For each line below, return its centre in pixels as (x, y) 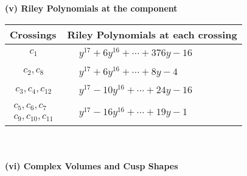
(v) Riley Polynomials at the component (91, 8)
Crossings (33, 34)
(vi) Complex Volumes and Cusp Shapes (92, 165)
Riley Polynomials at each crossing (152, 34)
